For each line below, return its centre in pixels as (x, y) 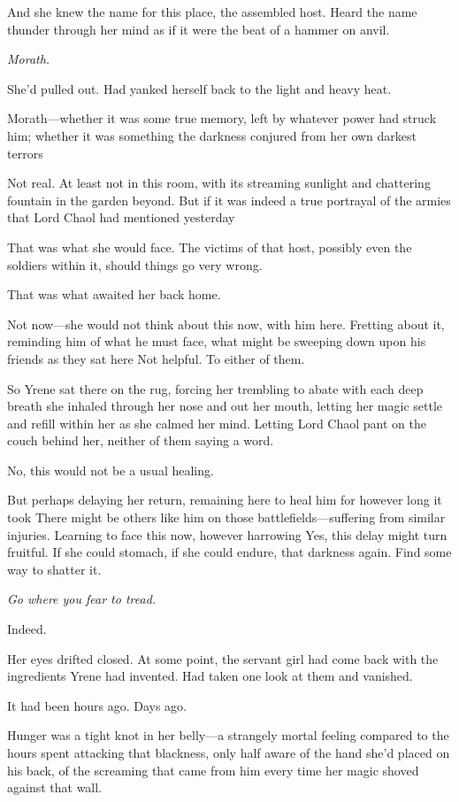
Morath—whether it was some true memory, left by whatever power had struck (222, 118)
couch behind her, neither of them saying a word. (141, 440)
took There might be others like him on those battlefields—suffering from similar (226, 517)
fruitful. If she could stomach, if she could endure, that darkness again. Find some (229, 552)
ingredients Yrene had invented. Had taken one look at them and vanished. (210, 676)
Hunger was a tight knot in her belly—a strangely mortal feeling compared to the (228, 735)
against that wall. (55, 787)
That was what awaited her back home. (114, 294)
